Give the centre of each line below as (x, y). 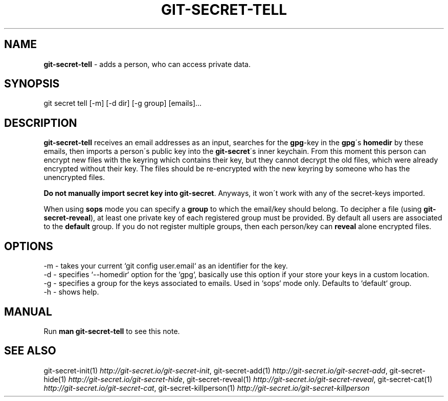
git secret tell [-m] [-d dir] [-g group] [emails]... (123, 103)
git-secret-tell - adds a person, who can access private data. (147, 64)
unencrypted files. (74, 177)
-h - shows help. (71, 292)
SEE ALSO (30, 351)
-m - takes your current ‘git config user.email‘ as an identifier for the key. (166, 266)
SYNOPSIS (32, 84)
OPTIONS (29, 246)
